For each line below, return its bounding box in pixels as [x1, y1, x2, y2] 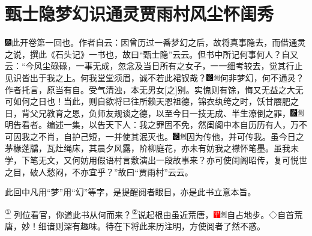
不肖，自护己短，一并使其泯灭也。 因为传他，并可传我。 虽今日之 [38, 130, 304, 142]
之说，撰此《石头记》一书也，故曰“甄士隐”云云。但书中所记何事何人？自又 [5, 47, 299, 60]
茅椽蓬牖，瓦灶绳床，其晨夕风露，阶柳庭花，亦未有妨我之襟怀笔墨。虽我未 [5, 142, 299, 154]
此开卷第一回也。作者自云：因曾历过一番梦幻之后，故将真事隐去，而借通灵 [11, 36, 306, 49]
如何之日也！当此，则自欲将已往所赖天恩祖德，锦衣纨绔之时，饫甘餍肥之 [13, 95, 299, 107]
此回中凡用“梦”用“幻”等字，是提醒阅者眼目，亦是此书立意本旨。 [5, 186, 256, 198]
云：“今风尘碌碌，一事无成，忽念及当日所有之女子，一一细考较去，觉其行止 [5, 59, 303, 72]
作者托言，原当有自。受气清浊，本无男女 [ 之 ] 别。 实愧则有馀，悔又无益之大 [5, 83, 295, 95]
